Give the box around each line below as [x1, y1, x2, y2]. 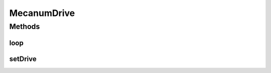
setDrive [9, 54, 37, 63]
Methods [9, 22, 40, 31]
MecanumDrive [9, 7, 75, 18]
